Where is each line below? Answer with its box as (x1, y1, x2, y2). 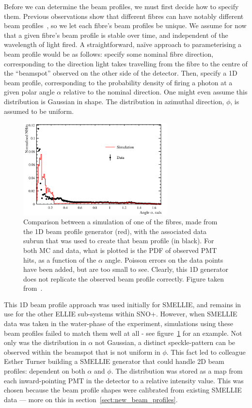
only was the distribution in (4, 337, 86, 347)
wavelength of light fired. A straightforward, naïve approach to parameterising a (4, 39, 242, 49)
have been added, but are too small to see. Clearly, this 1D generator (23, 264, 228, 274)
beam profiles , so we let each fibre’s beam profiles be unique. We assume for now (4, 20, 247, 31)
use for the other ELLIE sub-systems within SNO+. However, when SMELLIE (4, 309, 237, 319)
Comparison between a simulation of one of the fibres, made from (23, 217, 218, 227)
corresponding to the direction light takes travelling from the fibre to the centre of (4, 58, 248, 68)
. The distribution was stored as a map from (111, 366, 243, 376)
